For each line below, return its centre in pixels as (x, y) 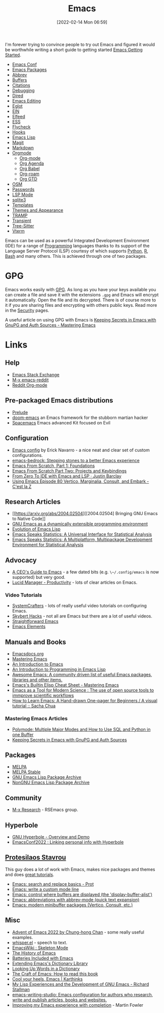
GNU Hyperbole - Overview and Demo (51, 837)
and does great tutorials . (30, 874)
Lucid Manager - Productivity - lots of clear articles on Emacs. (75, 582)
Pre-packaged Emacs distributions (59, 401)
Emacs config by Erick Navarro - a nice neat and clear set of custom (81, 450)
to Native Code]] (29, 519)
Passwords (23, 189)
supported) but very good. (39, 577)
